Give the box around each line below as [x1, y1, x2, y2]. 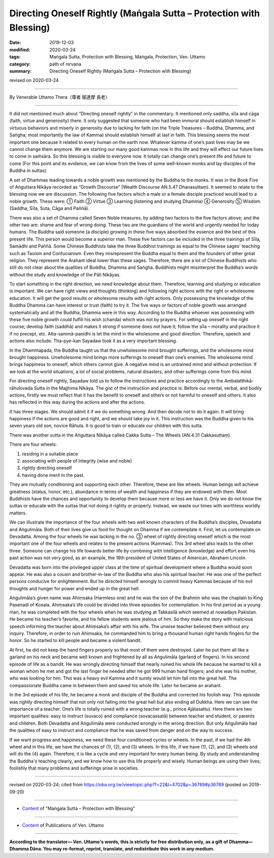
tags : [9, 54, 21, 60]
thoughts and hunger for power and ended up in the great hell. [9, 585, 140, 592]
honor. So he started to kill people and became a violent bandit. [9, 637, 142, 643]
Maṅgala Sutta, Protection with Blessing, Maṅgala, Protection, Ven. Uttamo [49, 54, 205, 60]
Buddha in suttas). [9, 168, 48, 174]
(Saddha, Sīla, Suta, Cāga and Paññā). [9, 205, 90, 211]
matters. [9, 510, 27, 516]
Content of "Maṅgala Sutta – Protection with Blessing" [22, 806, 135, 812]
